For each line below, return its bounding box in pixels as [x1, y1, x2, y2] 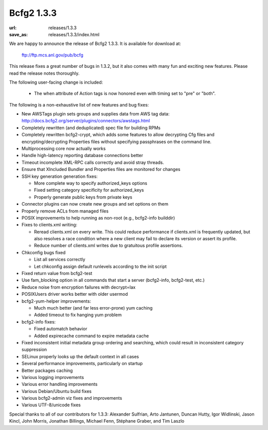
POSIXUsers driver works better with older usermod [21, 291, 128, 297]
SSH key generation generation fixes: [21, 173, 98, 179]
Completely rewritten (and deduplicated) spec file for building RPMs [21, 124, 161, 131]
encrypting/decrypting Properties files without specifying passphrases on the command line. [21, 139, 212, 145]
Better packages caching [21, 367, 73, 374]
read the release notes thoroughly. [9, 70, 80, 76]
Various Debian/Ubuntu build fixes [21, 388, 92, 394]
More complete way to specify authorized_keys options [34, 180, 147, 186]
